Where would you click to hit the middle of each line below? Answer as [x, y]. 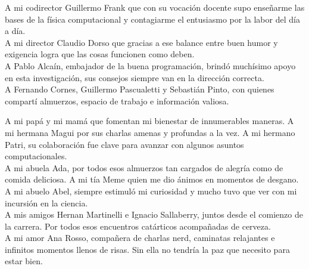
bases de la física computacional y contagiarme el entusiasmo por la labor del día [152, 19]
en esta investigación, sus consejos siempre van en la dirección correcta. [135, 77]
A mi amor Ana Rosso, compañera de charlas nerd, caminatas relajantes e [140, 238]
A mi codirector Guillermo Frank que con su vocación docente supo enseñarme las [155, 7]
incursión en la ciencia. [46, 202]
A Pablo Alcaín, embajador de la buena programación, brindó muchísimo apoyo [150, 65]
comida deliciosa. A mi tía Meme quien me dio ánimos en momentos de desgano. [152, 179]
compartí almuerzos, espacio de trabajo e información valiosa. [117, 101]
